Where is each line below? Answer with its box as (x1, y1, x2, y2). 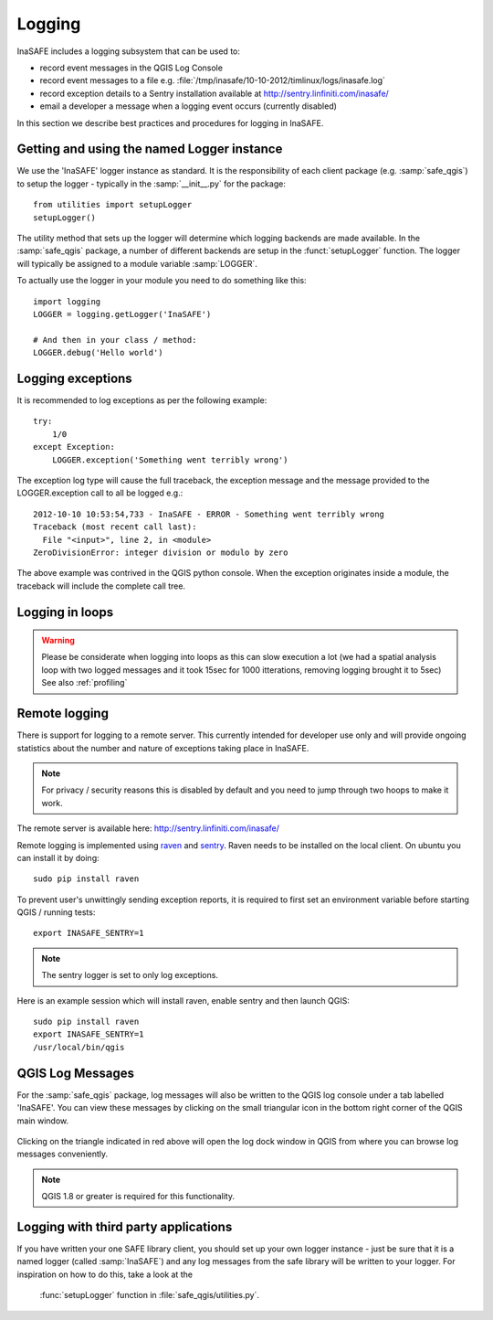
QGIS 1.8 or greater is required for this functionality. (41, 1191, 236, 1202)
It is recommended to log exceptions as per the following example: (16, 395, 267, 406)
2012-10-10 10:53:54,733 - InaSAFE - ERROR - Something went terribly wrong (33, 508, 385, 519)
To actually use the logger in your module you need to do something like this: (16, 275, 307, 286)
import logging (33, 296, 101, 306)
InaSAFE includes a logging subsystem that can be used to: (16, 46, 241, 57)
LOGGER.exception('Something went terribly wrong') (51, 454, 288, 465)
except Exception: (33, 442, 116, 452)
